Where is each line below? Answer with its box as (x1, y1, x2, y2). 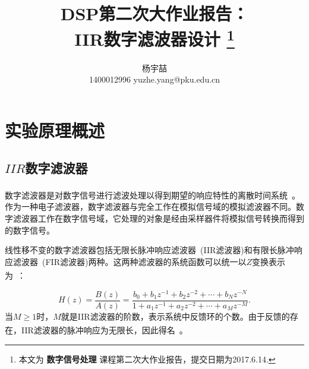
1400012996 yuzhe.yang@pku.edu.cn (89, 73, 220, 86)
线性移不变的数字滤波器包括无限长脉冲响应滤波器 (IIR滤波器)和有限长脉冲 (5, 244, 294, 256)
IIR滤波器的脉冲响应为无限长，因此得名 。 (21, 324, 188, 336)
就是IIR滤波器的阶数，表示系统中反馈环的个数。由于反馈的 (61, 310, 290, 322)
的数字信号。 (5, 223, 55, 236)
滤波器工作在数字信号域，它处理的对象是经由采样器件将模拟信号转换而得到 (12, 212, 304, 225)
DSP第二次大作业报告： (60, 1, 249, 26)
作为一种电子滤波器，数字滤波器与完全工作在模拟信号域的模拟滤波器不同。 (5, 200, 296, 213)
